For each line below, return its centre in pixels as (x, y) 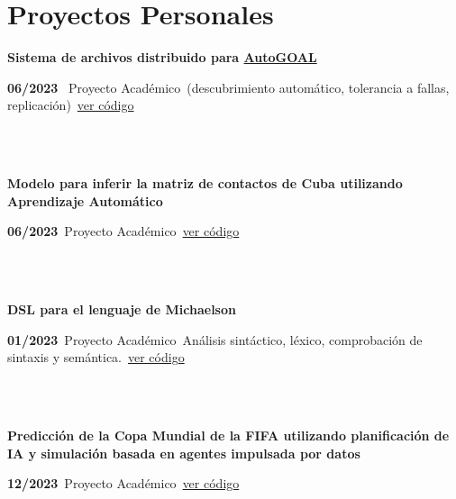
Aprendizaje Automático (85, 200)
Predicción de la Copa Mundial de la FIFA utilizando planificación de (228, 435)
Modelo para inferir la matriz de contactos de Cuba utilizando (205, 183)
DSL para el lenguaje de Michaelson (122, 309)
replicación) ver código (71, 105)
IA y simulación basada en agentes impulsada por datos (184, 453)
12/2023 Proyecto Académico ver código (123, 483)
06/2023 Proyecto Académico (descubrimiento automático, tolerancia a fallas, (228, 87)
